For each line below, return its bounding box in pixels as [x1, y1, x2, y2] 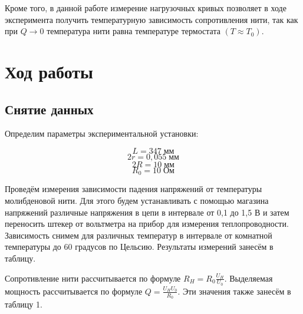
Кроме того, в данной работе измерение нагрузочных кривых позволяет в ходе [5, 2, 286, 14]
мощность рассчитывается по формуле [5, 285, 143, 297]
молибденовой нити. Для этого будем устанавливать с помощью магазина [5, 194, 269, 206]
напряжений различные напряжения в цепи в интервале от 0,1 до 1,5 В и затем [5, 206, 289, 218]
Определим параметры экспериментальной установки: [5, 127, 199, 140]
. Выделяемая [224, 272, 273, 284]
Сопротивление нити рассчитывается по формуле [5, 272, 181, 284]
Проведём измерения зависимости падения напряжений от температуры [5, 183, 262, 195]
